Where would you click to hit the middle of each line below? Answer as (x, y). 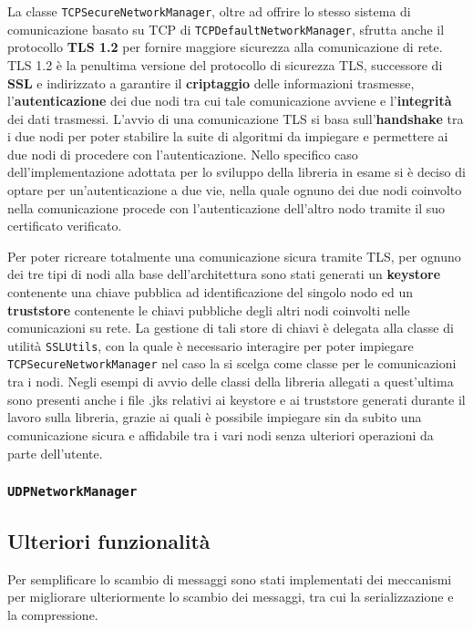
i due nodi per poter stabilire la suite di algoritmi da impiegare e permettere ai (228, 136)
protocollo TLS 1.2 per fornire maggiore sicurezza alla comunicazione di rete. (225, 47)
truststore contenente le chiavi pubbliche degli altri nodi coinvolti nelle (209, 310)
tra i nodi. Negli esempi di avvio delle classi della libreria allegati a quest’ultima (231, 382)
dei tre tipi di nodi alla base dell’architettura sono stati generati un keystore (224, 274)
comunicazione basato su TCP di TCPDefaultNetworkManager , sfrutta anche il (226, 29)
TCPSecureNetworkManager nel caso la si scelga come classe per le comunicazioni (232, 363)
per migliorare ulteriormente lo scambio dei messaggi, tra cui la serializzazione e (231, 597)
